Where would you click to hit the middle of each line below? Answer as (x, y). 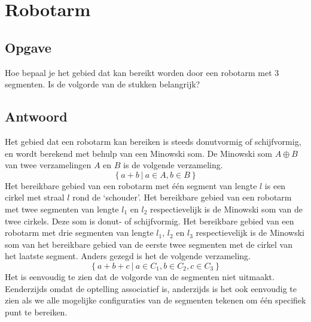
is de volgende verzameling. (173, 165)
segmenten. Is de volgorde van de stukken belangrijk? (103, 84)
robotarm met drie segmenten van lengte (79, 233)
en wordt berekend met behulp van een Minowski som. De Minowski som (138, 153)
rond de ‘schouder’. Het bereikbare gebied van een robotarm (182, 197)
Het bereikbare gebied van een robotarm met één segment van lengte (131, 185)
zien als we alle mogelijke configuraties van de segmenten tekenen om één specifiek (155, 300)
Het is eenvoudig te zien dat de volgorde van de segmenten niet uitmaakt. (140, 276)
